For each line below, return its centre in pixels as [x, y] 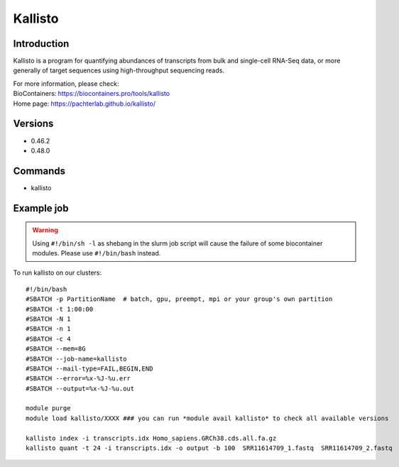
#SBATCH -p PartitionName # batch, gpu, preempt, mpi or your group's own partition [179, 299]
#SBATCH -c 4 [48, 339]
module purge [48, 408]
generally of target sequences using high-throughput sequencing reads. [119, 70]
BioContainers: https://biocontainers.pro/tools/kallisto [92, 94]
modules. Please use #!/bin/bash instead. [97, 253]
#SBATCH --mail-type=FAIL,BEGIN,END [89, 368]
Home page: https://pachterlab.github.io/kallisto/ [84, 104]
